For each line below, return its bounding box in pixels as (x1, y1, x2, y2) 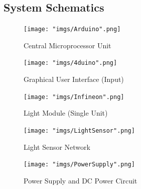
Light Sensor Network (24, 141, 90, 152)
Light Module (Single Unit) (24, 108, 108, 118)
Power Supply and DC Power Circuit (24, 175, 137, 185)
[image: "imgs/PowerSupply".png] (24, 161, 135, 168)
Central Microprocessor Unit (24, 40, 111, 50)
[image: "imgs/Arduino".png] (24, 26, 121, 33)
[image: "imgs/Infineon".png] (24, 93, 124, 101)
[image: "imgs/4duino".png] (24, 59, 117, 67)
